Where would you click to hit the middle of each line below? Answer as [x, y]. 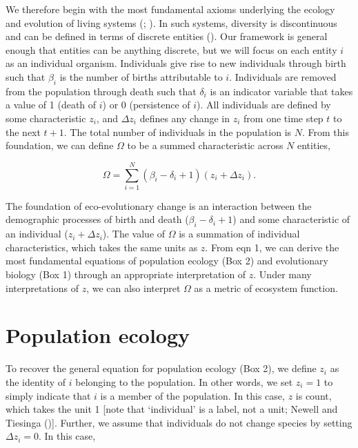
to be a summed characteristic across [205, 145]
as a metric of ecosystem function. [266, 288]
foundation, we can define [60, 145]
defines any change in [185, 118]
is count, [314, 395]
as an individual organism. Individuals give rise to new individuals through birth [176, 63]
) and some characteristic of [291, 219]
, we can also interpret [133, 288]
